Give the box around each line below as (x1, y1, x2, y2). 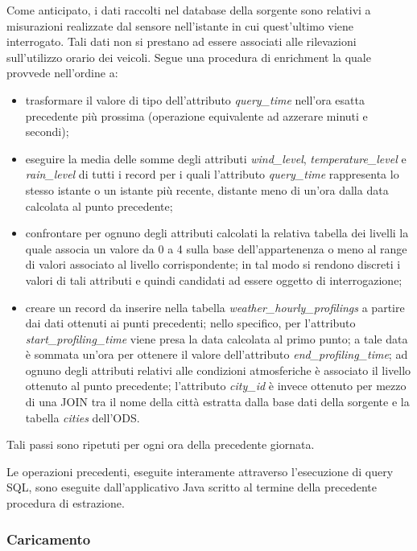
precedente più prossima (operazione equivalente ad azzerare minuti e (25, 107, 368, 124)
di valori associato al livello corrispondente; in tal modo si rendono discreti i (25, 256, 401, 273)
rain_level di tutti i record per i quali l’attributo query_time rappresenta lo (25, 166, 399, 183)
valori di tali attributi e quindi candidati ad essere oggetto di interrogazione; (25, 271, 403, 288)
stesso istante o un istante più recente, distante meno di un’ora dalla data (25, 181, 389, 198)
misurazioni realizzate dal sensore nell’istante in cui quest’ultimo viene (6, 17, 353, 34)
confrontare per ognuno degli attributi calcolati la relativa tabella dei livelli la (25, 224, 409, 241)
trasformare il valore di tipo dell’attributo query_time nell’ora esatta (25, 91, 365, 108)
